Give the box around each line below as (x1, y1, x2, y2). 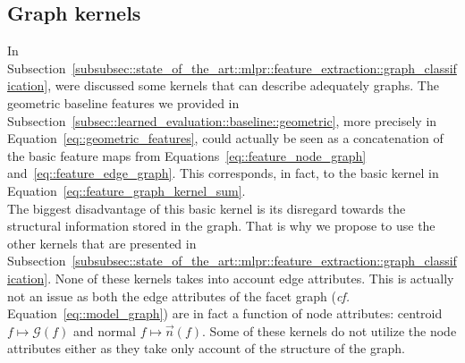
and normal (72, 321, 136, 340)
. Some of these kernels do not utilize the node (202, 321, 457, 340)
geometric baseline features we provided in (7, 93, 240, 112)
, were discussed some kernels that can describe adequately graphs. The (47, 76, 439, 95)
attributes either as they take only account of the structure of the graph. (7, 339, 405, 358)
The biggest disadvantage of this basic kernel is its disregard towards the (7, 198, 406, 217)
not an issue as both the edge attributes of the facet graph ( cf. (7, 286, 350, 305)
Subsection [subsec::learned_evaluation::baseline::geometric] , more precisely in (7, 111, 437, 130)
